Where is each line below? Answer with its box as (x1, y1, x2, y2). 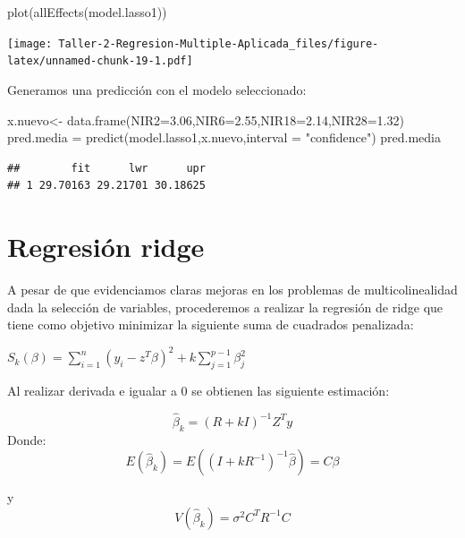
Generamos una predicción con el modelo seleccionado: (7, 80, 307, 98)
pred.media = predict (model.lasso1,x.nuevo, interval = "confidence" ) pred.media (7, 128, 441, 147)
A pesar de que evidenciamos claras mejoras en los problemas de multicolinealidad (7, 280, 458, 298)
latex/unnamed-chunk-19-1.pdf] (7, 55, 193, 68)
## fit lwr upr (7, 161, 206, 175)
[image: (7, 37, 53, 50)
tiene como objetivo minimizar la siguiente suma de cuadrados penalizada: (7, 315, 414, 334)
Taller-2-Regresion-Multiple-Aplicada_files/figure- (58, 37, 379, 50)
